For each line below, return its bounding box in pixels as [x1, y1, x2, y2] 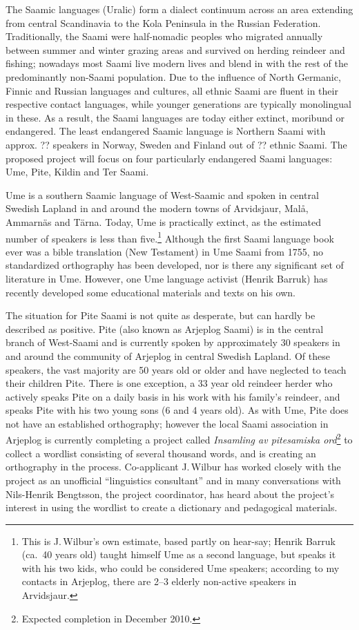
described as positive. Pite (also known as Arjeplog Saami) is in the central [6, 321, 324, 336]
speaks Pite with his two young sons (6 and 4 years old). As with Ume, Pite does [6, 403, 349, 417]
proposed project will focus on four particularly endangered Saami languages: [6, 151, 333, 165]
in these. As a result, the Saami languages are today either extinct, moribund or [6, 110, 345, 124]
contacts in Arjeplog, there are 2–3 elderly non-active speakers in [21, 574, 297, 589]
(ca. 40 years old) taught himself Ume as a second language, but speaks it [21, 547, 336, 562]
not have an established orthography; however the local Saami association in [6, 416, 329, 430]
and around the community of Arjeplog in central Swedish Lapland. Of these [6, 348, 330, 363]
